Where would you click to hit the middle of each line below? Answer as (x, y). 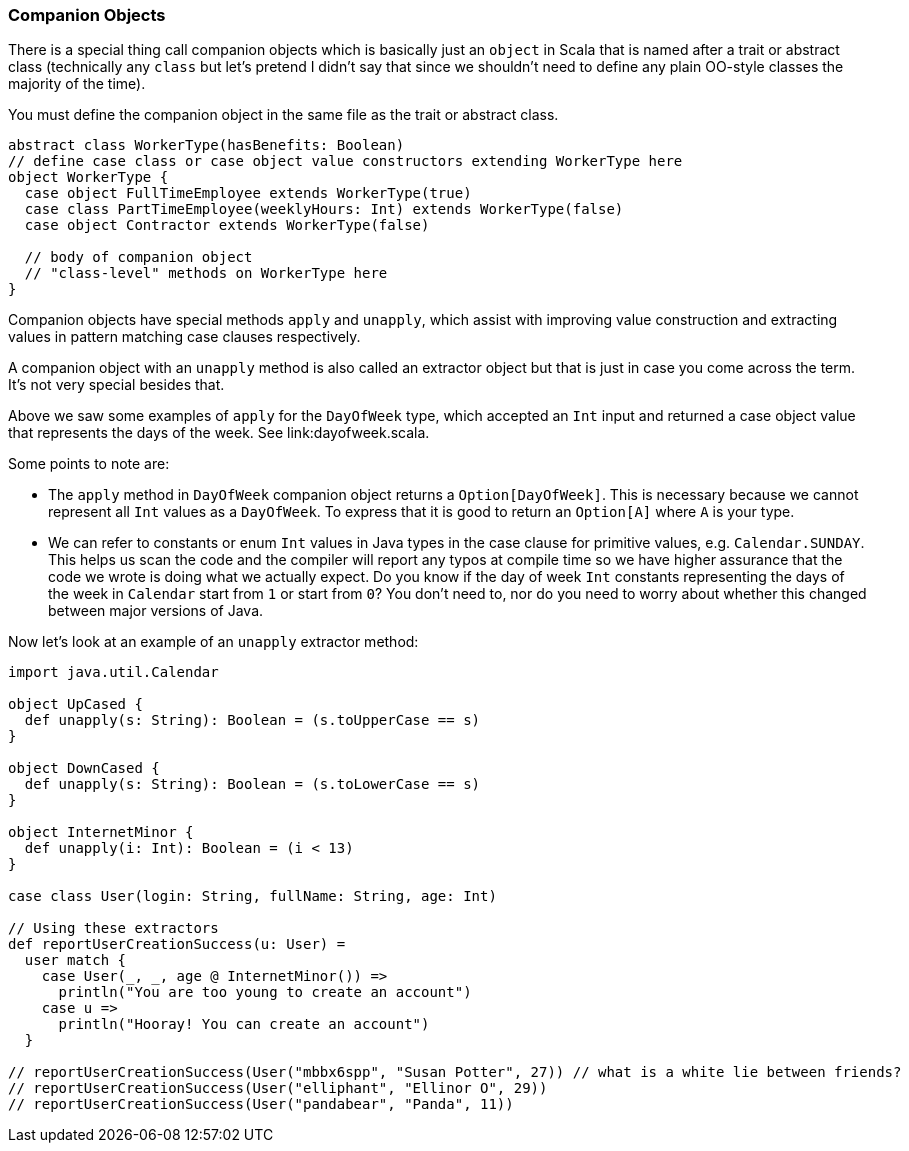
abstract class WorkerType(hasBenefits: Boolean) (206, 145)
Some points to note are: (89, 464)
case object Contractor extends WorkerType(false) (227, 225)
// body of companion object (138, 257)
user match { (75, 960)
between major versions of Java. (156, 611)
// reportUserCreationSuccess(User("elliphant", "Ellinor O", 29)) (278, 1088)
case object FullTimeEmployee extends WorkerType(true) (248, 193)
